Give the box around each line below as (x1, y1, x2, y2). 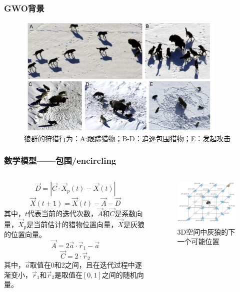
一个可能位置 (177, 236, 219, 247)
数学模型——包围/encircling (4, 154, 116, 167)
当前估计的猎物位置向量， (33, 219, 118, 229)
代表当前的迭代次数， (27, 208, 98, 218)
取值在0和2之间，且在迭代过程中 (29, 260, 135, 270)
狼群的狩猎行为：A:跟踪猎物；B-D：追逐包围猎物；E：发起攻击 (24, 133, 231, 143)
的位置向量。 (4, 229, 46, 240)
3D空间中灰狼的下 (177, 226, 235, 237)
